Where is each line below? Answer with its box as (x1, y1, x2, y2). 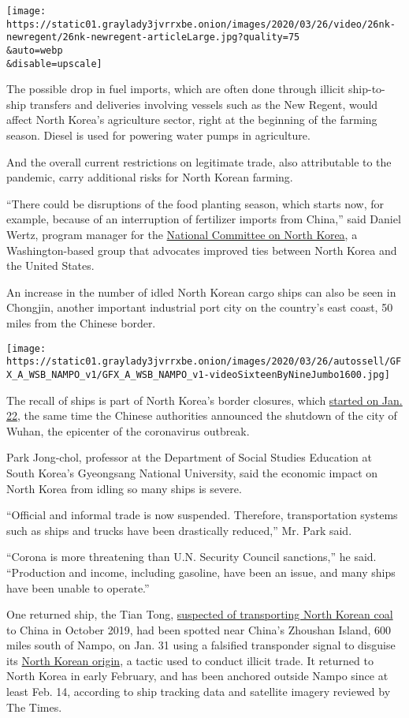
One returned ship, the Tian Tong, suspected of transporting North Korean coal (6, 606, 393, 623)
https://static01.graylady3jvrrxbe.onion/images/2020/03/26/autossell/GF (6, 356, 402, 368)
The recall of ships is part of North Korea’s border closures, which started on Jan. (6, 391, 403, 408)
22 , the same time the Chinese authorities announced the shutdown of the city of (6, 407, 397, 424)
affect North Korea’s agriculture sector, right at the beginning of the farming (6, 111, 377, 128)
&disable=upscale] (6, 58, 102, 69)
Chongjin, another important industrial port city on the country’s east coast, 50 (6, 299, 393, 316)
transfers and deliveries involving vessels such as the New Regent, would (29, 95, 378, 112)
